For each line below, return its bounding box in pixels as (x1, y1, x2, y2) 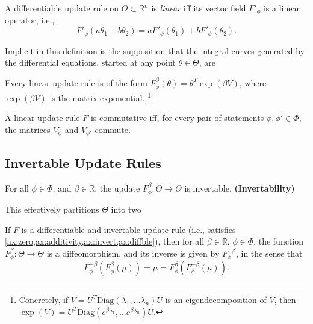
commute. (95, 123, 131, 136)
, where (239, 76, 267, 89)
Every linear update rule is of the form (5, 76, 147, 89)
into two (111, 203, 141, 216)
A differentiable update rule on (5, 2, 119, 14)
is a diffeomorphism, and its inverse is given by (46, 246, 220, 259)
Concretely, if (19, 293, 69, 306)
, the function (253, 235, 304, 248)
